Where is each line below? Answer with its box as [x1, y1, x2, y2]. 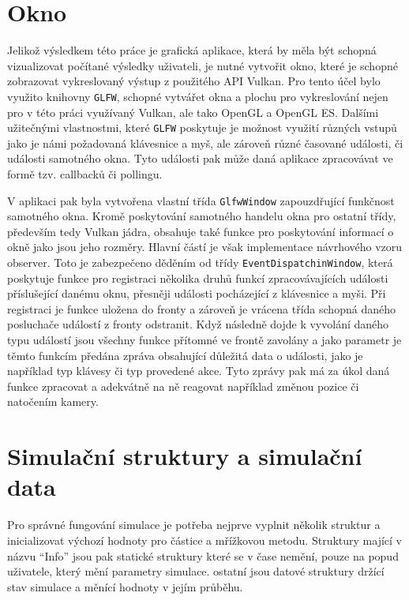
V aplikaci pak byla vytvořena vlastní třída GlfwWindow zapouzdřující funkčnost [7, 192, 395, 208]
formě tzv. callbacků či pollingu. [7, 166, 163, 182]
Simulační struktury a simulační [7, 440, 362, 472]
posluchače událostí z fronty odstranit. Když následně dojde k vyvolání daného [7, 316, 389, 332]
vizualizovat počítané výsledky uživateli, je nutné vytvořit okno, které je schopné [7, 57, 398, 73]
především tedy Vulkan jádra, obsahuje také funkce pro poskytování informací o [7, 223, 394, 239]
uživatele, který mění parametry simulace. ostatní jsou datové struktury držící [7, 563, 385, 579]
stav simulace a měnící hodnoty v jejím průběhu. [7, 578, 243, 594]
